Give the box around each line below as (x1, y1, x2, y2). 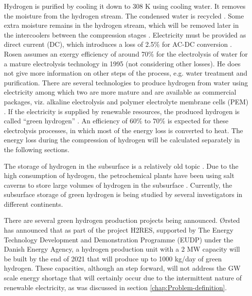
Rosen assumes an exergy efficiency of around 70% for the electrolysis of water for (4, 48, 248, 59)
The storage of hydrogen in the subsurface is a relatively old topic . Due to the (4, 160, 239, 171)
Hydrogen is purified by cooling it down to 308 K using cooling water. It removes (4, 1, 246, 11)
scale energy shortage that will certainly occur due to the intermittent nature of (4, 273, 242, 283)
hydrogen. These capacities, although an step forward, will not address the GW (4, 263, 241, 273)
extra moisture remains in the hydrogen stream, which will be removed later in (4, 20, 239, 30)
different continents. (4, 198, 63, 209)
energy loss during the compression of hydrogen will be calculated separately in (4, 135, 240, 145)
